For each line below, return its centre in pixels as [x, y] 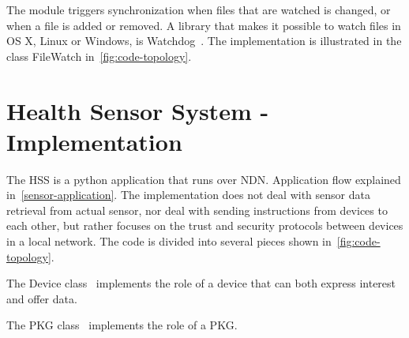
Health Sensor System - [138, 110]
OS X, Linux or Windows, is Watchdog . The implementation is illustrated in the [204, 41]
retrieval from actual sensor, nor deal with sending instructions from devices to [197, 210]
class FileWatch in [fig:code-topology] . [99, 56]
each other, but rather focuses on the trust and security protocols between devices [205, 225]
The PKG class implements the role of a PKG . [122, 325]
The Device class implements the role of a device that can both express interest [201, 283]
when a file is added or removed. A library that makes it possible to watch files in [204, 25]
